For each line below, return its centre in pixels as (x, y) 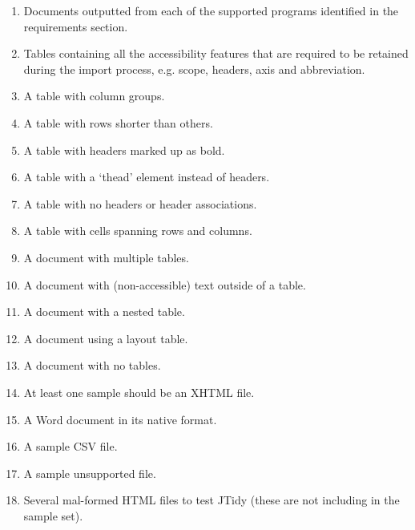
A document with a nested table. (104, 312)
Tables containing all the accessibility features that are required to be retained (216, 53)
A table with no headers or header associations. (140, 203)
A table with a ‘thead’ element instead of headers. (147, 177)
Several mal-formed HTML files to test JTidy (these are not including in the (212, 500)
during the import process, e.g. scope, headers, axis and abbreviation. (194, 69)
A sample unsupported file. (90, 473)
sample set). (53, 515)
